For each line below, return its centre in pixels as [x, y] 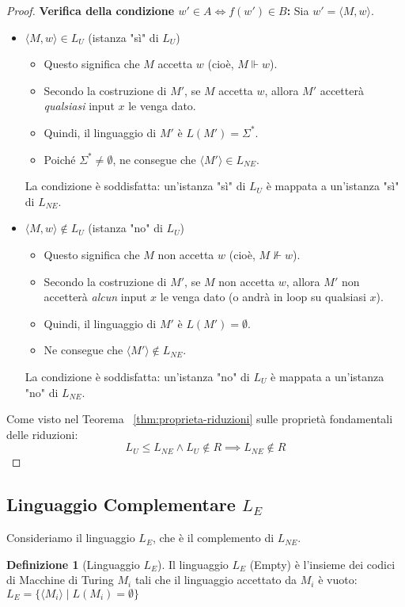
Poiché [60, 159]
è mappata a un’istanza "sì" [333, 186]
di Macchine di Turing [60, 580]
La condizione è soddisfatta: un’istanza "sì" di [135, 186]
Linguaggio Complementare [121, 504]
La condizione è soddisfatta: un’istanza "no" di [137, 376]
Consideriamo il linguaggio [71, 538]
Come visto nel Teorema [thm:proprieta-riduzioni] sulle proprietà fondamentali [200, 419]
